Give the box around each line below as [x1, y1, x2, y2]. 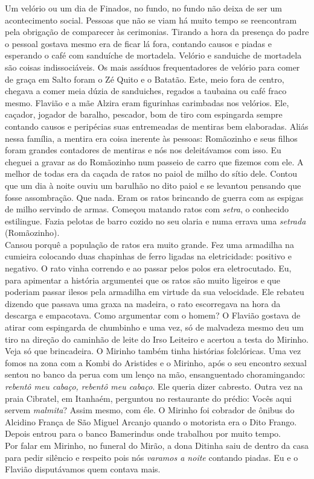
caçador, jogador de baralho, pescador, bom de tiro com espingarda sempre [5, 108, 283, 121]
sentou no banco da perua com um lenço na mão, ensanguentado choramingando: [5, 368, 306, 381]
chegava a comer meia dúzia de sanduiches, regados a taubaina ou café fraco [5, 84, 287, 97]
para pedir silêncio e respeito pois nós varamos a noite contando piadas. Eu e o [5, 451, 298, 463]
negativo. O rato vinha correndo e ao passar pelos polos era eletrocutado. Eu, [5, 262, 292, 274]
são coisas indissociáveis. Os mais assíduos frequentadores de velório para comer [5, 60, 300, 73]
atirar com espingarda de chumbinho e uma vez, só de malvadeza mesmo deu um [5, 321, 304, 334]
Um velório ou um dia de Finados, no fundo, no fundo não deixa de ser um [5, 2, 282, 14]
